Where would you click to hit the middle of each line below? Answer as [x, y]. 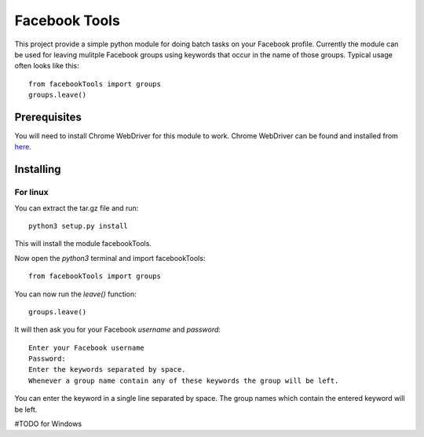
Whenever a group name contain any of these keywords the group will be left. [184, 380]
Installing [38, 169]
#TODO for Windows [48, 424]
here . [23, 147]
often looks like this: [47, 66]
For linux [31, 193]
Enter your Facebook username [87, 347]
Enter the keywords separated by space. [107, 370]
